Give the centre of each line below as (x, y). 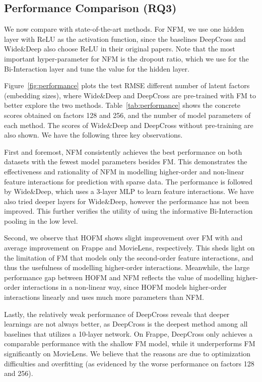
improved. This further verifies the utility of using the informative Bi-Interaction (128, 211)
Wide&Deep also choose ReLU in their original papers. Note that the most (120, 49)
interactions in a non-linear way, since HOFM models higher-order (125, 287)
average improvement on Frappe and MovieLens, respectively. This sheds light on (129, 248)
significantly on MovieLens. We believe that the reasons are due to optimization (127, 354)
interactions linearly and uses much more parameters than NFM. (104, 297)
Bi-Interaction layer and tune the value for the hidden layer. (97, 68)
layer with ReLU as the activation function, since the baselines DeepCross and (125, 39)
